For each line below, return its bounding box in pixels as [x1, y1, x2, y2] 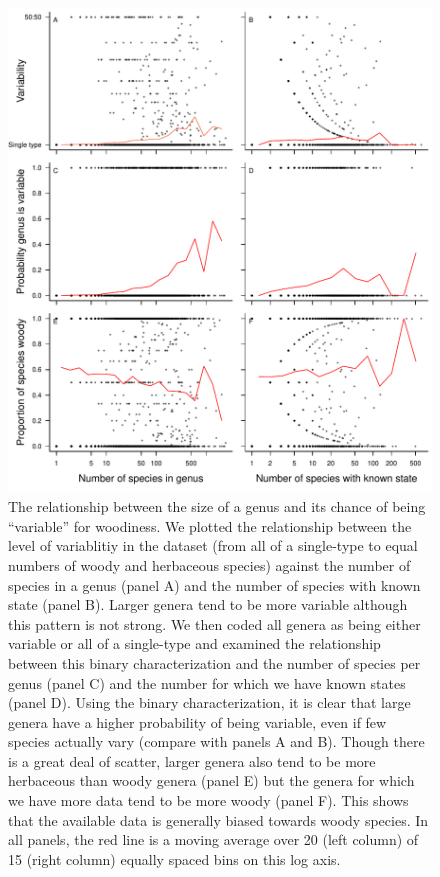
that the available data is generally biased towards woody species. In [8, 809, 429, 830]
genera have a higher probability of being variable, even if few [8, 711, 387, 732]
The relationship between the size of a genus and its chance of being [8, 496, 426, 517]
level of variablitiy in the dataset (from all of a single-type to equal [8, 535, 418, 556]
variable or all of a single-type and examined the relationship [8, 633, 381, 654]
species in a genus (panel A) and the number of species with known [8, 574, 421, 595]
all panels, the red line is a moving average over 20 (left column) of [8, 829, 419, 850]
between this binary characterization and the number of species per [8, 652, 421, 673]
